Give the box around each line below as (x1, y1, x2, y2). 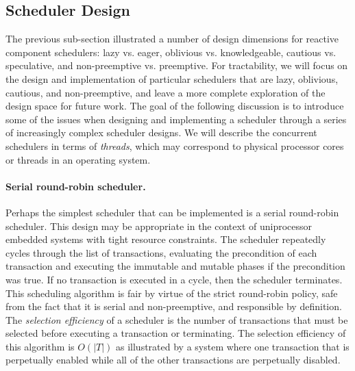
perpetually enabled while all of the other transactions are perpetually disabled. (5, 353, 341, 367)
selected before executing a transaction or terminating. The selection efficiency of (5, 326, 346, 340)
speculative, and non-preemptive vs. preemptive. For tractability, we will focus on (5, 58, 348, 73)
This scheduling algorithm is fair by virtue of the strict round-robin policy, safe (5, 285, 338, 300)
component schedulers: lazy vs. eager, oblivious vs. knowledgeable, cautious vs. (5, 44, 336, 59)
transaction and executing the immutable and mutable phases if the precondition (5, 259, 345, 273)
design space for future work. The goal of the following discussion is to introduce (5, 99, 344, 113)
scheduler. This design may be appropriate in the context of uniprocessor (5, 218, 313, 233)
